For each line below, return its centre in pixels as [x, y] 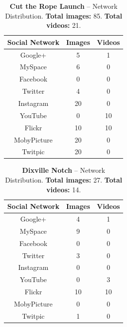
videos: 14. [64, 189]
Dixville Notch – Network [63, 170]
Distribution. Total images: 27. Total [64, 180]
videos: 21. [64, 25]
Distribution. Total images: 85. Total [64, 15]
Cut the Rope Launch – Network [64, 6]
